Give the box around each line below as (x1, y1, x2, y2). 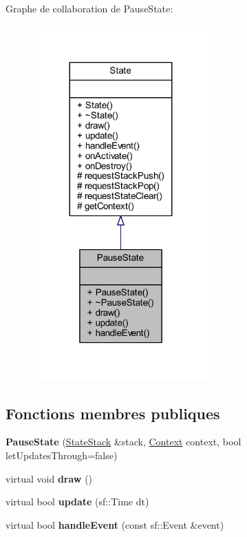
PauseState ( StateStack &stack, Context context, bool (6, 434, 241, 449)
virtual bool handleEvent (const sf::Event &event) (6, 517, 224, 531)
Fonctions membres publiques (6, 402, 220, 423)
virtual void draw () (6, 471, 93, 485)
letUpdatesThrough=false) (6, 448, 118, 463)
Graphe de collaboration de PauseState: (6, 1, 173, 15)
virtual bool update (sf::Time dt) (6, 494, 149, 509)
